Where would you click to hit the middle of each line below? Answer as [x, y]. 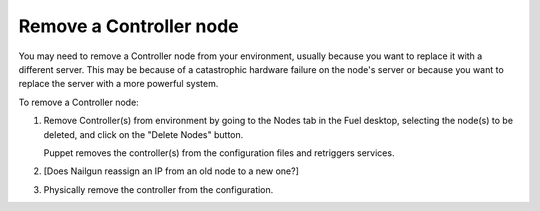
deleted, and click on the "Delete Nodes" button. [143, 134]
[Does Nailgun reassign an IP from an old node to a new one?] [171, 171]
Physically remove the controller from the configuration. [158, 189]
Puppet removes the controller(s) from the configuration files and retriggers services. [219, 152]
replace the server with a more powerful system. [118, 84]
